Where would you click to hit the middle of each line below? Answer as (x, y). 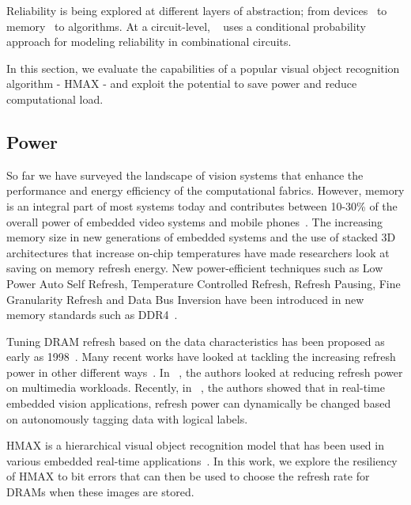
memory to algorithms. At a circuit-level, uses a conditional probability (187, 26)
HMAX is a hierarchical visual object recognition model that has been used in (195, 445)
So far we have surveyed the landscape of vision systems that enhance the (185, 175)
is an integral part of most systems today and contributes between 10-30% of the (202, 205)
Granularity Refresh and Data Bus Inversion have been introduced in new (185, 299)
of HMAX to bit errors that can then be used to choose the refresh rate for (188, 476)
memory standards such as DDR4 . (92, 315)
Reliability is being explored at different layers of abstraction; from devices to (197, 10)
